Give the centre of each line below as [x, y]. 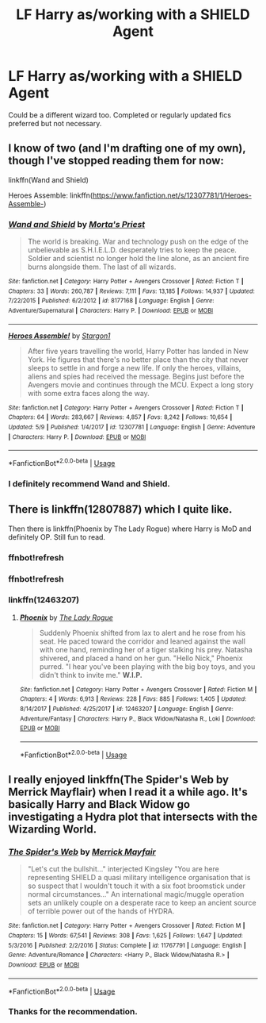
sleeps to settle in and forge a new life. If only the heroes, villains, [134, 367]
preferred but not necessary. [55, 123]
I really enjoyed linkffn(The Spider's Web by [119, 780]
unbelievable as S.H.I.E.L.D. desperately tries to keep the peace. [132, 250]
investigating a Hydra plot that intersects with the [133, 817]
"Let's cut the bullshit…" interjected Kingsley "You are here [123, 869]
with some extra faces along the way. [89, 393]
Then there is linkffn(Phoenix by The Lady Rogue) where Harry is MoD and [130, 529]
